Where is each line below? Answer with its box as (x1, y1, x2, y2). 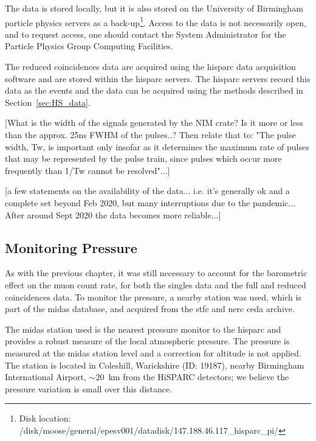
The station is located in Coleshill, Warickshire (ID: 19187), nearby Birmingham (5, 358, 304, 371)
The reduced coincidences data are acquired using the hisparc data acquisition (5, 60, 296, 73)
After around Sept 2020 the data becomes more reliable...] (5, 208, 221, 221)
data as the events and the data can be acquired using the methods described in (5, 84, 303, 97)
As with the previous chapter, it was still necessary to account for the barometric (5, 266, 307, 279)
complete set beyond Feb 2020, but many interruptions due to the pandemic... (5, 196, 296, 209)
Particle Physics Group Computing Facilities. (5, 40, 173, 52)
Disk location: (19, 412, 71, 425)
